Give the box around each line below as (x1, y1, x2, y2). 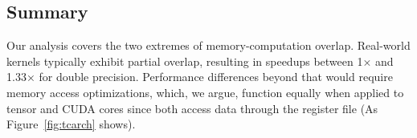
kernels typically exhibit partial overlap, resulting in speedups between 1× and (6, 52, 394, 69)
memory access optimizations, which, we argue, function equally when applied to (6, 83, 404, 100)
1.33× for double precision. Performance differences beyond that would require (6, 68, 393, 85)
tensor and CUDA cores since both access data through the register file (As (6, 99, 378, 116)
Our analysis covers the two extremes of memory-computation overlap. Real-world (6, 37, 411, 54)
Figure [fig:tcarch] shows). (6, 116, 136, 132)
